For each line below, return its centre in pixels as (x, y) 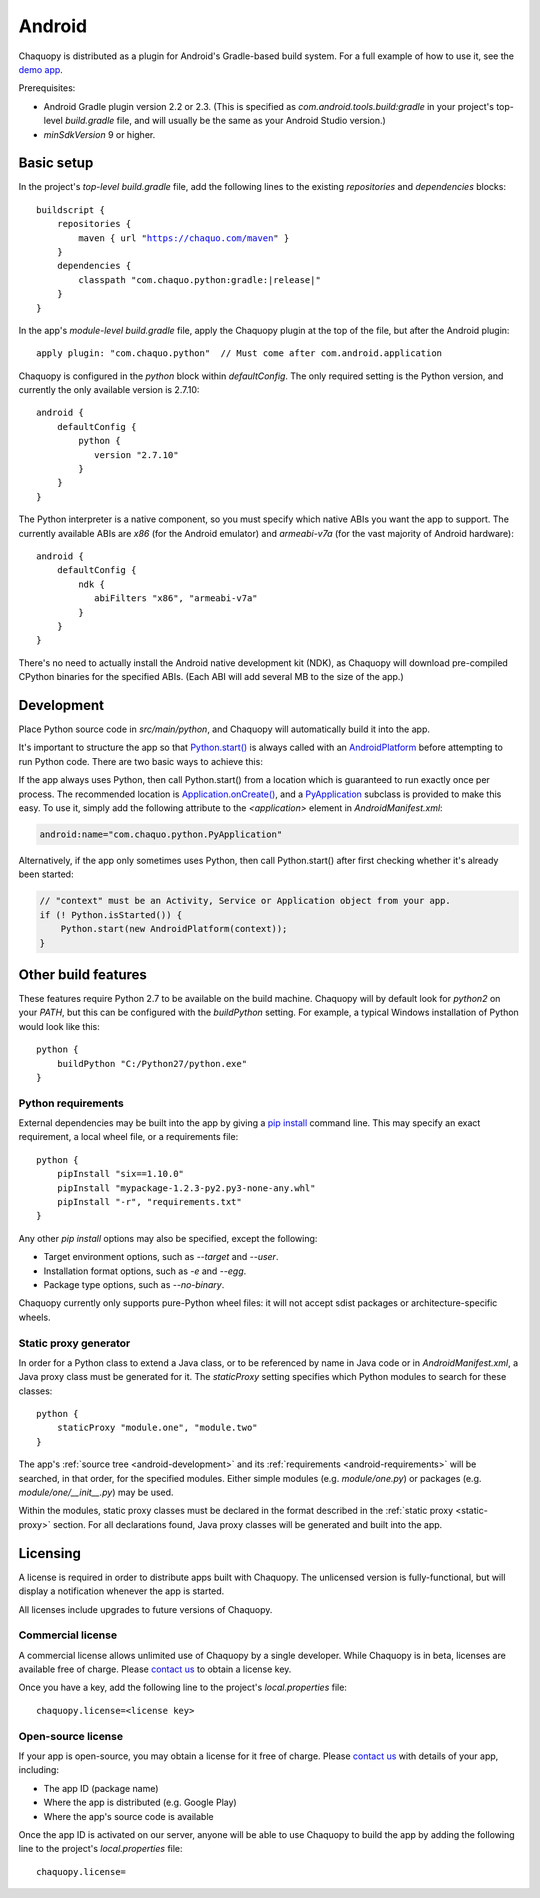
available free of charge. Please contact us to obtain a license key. (155, 1669)
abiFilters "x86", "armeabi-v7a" (176, 598)
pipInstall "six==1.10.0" (120, 1174)
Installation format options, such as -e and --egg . (145, 1271)
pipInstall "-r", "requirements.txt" (149, 1202)
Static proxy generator (74, 1343)
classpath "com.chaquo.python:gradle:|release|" (200, 279)
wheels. (34, 1317)
